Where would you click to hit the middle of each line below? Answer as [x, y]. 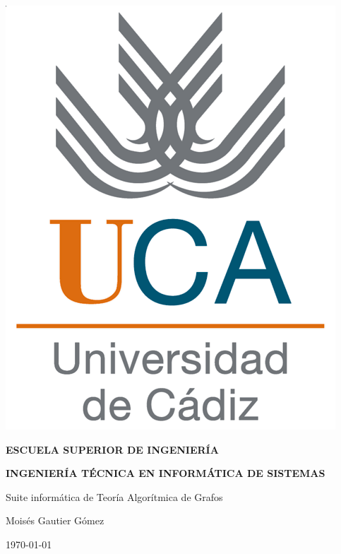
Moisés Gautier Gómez [55, 520]
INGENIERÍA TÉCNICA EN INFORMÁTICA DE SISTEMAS [166, 473]
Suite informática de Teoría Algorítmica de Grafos [114, 496]
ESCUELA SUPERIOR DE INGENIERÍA [112, 449]
